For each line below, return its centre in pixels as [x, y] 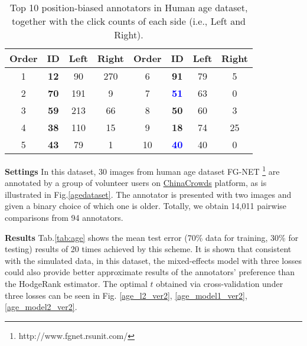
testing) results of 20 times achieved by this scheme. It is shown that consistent [148, 249]
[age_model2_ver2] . [41, 307]
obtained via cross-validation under [220, 283]
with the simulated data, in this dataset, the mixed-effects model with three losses [153, 260]
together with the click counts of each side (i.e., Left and [129, 21]
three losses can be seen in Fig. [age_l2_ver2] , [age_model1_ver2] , [126, 295]
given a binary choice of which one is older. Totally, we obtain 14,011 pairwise [146, 206]
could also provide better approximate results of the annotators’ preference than [150, 272]
